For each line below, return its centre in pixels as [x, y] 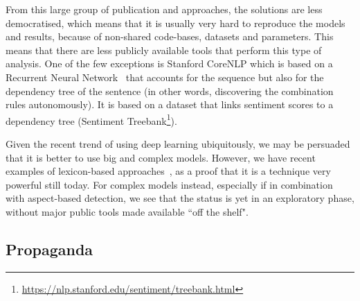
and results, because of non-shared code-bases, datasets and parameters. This [170, 36]
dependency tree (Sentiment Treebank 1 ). [91, 119]
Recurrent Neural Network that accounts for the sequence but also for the [165, 77]
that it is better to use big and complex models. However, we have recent [161, 157]
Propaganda [49, 249]
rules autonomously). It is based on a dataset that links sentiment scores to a [170, 104]
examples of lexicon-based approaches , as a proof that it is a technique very [168, 171]
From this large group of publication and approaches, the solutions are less [164, 9]
